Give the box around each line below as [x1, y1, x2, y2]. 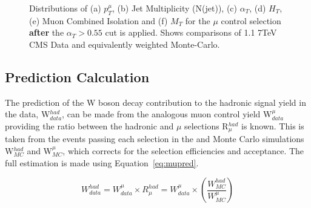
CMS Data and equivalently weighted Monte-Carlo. [29, 37, 220, 50]
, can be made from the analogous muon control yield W [62, 108, 272, 120]
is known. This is [241, 119, 304, 132]
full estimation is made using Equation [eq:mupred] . [5, 156, 199, 169]
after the [29, 26, 64, 39]
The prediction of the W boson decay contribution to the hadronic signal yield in [5, 96, 306, 108]
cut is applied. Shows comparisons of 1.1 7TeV [105, 26, 277, 39]
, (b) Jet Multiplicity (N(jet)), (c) [112, 2, 238, 14]
